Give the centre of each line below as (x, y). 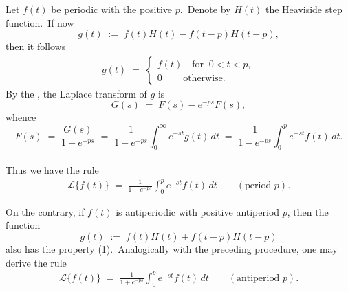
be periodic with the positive (112, 9)
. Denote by (205, 9)
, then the (308, 211)
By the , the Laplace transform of (76, 93)
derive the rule (36, 262)
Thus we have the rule (52, 169)
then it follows (36, 46)
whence (21, 117)
